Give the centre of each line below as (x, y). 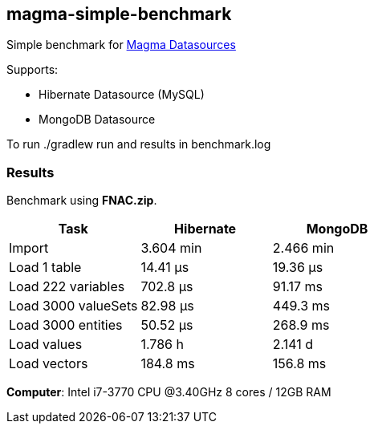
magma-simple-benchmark (119, 14)
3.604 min (171, 248)
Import (29, 248)
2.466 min (303, 248)
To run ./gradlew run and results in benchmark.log (139, 144)
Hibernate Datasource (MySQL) (122, 95)
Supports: (33, 70)
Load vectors (49, 364)
